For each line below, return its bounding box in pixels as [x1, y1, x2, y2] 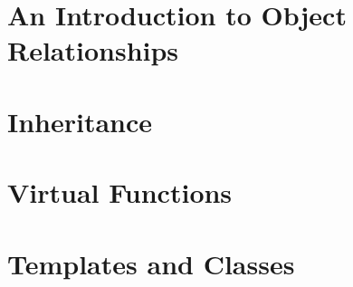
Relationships [7, 32, 179, 69]
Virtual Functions [7, 174, 233, 211]
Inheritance [7, 102, 153, 139]
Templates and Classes [7, 244, 295, 282]
